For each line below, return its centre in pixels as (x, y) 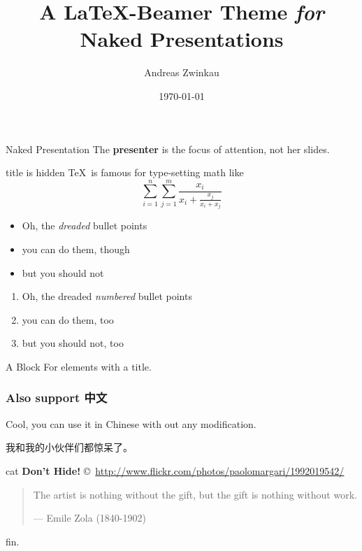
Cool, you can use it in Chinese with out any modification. (131, 423)
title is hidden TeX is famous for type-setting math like (125, 172)
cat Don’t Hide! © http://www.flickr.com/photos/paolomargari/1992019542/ (175, 470)
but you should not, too (73, 343)
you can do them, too (68, 319)
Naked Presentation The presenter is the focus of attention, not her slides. (168, 149)
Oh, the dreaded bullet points (85, 226)
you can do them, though (76, 249)
